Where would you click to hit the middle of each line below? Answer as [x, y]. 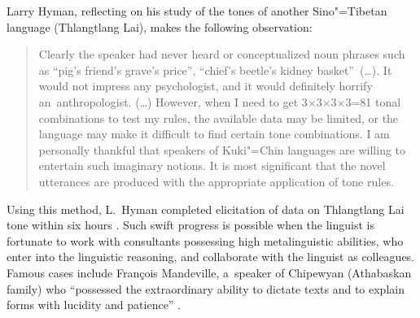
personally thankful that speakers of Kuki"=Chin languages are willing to [222, 149]
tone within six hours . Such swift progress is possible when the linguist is [191, 225]
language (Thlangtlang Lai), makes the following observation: [160, 26]
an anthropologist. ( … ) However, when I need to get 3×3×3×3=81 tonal [220, 101]
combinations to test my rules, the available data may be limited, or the [219, 118]
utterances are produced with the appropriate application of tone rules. [216, 181]
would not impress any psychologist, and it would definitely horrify [206, 86]
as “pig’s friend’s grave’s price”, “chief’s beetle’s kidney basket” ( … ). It [215, 70]
